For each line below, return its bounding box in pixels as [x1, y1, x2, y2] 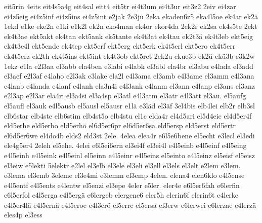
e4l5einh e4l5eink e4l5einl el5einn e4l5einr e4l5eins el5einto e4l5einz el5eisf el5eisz [4, 150, 255, 160]
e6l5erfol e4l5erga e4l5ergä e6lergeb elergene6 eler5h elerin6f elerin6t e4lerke [4, 190, 239, 200]
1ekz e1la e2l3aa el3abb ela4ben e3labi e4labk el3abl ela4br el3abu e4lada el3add [4, 60, 253, 71]
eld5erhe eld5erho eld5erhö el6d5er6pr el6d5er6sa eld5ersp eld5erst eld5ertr [4, 120, 236, 131]
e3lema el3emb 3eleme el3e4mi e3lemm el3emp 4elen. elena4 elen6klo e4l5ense [4, 170, 245, 180]
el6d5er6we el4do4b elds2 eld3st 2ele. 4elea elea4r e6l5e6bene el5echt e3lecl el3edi [4, 130, 255, 140]
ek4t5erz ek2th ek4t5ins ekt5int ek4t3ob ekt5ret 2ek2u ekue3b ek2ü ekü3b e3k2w [4, 50, 255, 61]
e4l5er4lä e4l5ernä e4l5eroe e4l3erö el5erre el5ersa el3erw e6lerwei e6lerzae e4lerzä [4, 199, 256, 210]
